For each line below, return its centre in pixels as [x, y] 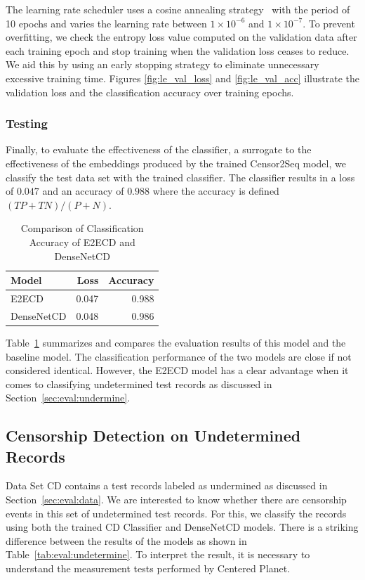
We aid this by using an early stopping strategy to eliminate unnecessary [162, 64]
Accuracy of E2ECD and [82, 241]
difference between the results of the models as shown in [126, 540]
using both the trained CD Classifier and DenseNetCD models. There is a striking [182, 527]
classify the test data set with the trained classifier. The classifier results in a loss [180, 177]
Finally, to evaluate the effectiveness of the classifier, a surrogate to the [159, 149]
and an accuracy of [83, 191]
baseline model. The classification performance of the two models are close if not [179, 356]
